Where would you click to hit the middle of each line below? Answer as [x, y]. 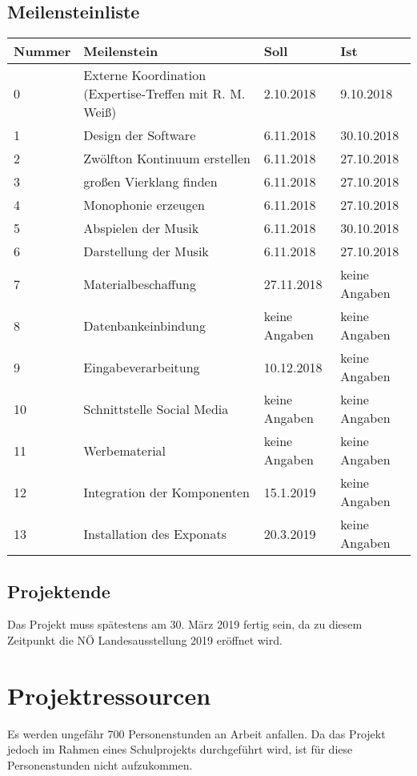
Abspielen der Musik [141, 228]
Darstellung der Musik [146, 251]
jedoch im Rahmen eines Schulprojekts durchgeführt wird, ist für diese [180, 749]
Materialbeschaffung [140, 283]
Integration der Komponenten [166, 492]
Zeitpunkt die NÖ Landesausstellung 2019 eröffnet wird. [145, 640]
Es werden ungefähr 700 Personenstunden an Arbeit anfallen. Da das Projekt [196, 733]
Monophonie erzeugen [144, 205]
